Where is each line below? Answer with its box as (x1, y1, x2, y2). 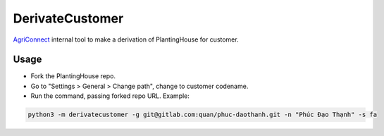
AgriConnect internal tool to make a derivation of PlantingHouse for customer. (13, 35, 239, 44)
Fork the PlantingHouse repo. (30, 72, 116, 80)
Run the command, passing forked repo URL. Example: (30, 92, 190, 100)
